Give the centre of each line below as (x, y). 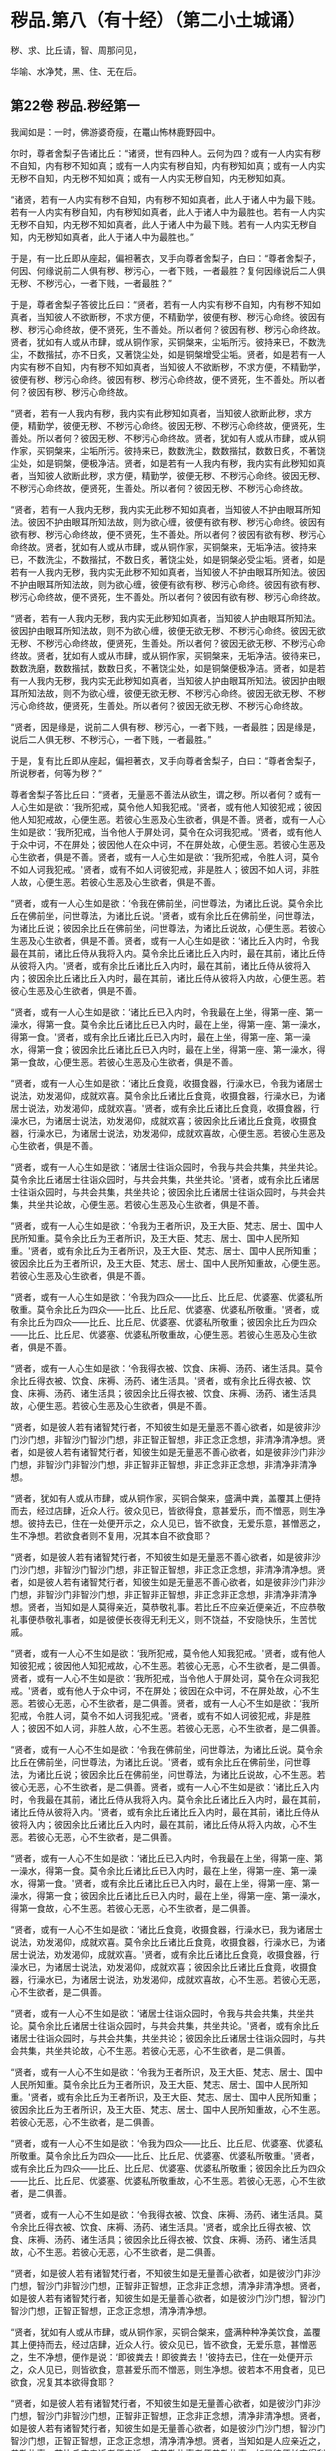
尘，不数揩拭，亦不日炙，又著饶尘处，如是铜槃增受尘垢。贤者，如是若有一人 (168, 354)
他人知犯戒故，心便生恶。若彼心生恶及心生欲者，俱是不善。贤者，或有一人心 (168, 819)
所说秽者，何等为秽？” (56, 773)
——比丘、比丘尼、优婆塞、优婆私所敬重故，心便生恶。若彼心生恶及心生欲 (163, 1334)
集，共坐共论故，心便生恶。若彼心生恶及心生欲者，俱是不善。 (137, 1204)
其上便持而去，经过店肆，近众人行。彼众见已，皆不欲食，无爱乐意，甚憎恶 (163, 2344)
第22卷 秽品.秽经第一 (75, 106)
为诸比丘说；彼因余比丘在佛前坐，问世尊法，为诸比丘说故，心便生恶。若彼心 (168, 928)
